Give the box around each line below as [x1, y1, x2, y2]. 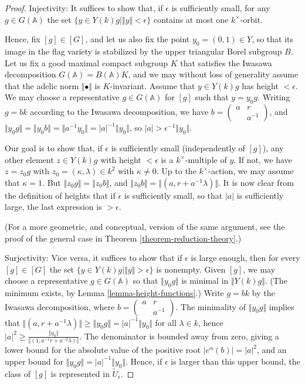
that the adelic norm [5, 79, 79, 91]
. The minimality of [175, 300, 246, 312]
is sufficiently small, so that [124, 189, 223, 201]
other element [5, 153, 54, 165]
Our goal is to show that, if [5, 141, 103, 154]
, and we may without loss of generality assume [128, 68, 299, 80]
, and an [257, 344, 287, 356]
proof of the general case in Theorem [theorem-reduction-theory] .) [5, 232, 242, 244]
